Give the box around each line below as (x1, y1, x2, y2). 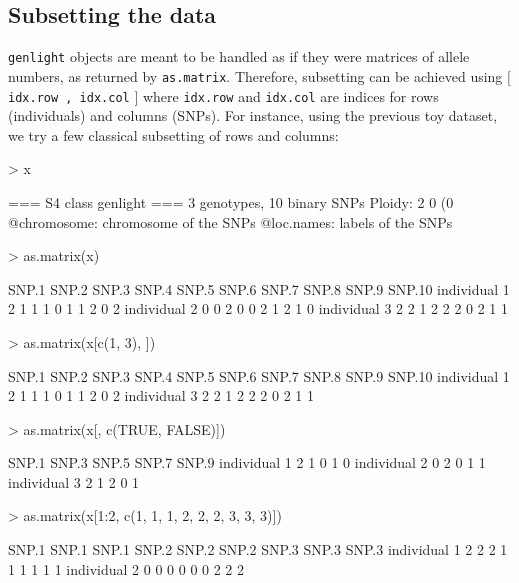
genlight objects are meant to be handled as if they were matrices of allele (8, 46, 470, 67)
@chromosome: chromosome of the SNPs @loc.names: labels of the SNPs (8, 211, 453, 232)
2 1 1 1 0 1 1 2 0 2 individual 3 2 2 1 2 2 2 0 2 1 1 (8, 385, 314, 406)
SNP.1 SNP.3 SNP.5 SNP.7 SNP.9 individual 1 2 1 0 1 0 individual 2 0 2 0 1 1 (8, 452, 486, 473)
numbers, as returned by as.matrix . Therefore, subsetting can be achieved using (8, 65, 503, 86)
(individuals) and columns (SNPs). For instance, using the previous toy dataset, (8, 105, 498, 126)
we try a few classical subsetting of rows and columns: (8, 124, 339, 145)
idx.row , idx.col (8, 90, 130, 105)
